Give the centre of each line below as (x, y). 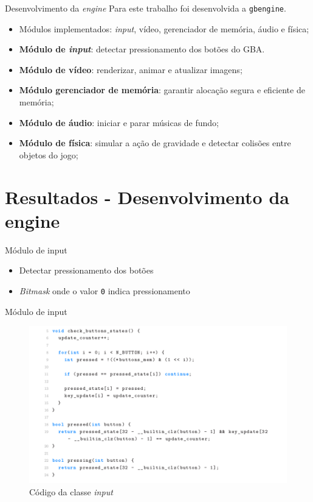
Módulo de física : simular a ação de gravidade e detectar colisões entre (155, 143)
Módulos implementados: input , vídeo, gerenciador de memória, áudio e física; (164, 28)
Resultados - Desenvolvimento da (147, 196)
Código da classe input (71, 491)
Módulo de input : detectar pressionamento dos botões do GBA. (142, 49)
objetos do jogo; (49, 154)
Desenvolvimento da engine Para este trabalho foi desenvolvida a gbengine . (146, 8)
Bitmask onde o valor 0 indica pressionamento (105, 290)
